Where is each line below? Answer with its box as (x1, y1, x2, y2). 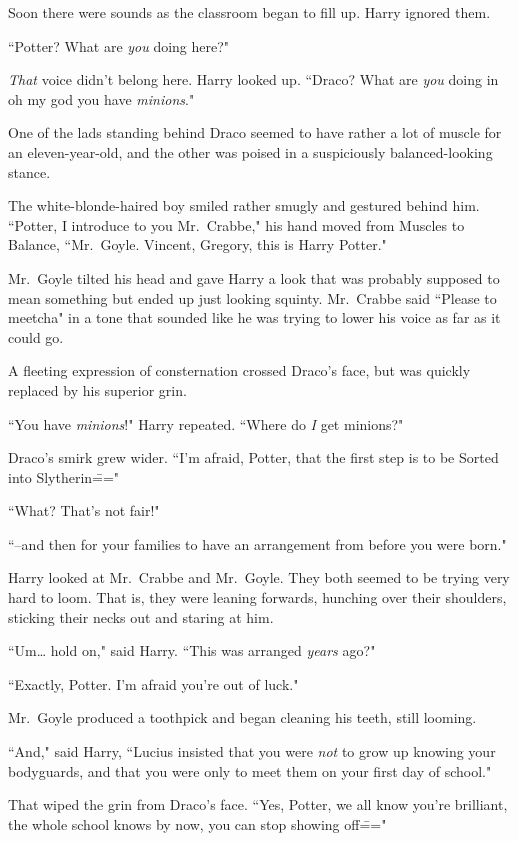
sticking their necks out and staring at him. (8, 606, 274, 627)
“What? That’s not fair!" (8, 500, 160, 521)
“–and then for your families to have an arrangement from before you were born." (8, 533, 507, 554)
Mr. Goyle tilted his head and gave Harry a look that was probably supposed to (8, 267, 500, 288)
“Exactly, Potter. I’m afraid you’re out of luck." (8, 673, 299, 694)
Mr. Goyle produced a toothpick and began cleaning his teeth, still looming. (8, 707, 477, 728)
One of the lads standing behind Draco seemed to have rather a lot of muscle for (8, 122, 502, 143)
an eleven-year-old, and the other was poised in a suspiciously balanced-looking (8, 141, 493, 162)
